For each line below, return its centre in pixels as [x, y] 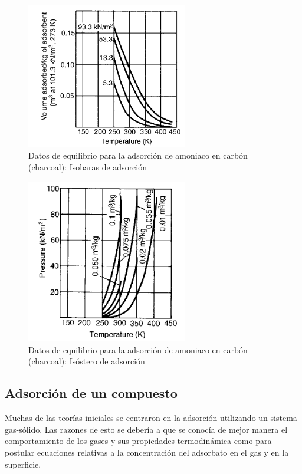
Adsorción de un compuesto [91, 393]
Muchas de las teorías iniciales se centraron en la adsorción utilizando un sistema [151, 418]
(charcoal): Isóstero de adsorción [87, 361]
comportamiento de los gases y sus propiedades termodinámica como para [138, 441]
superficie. [23, 464]
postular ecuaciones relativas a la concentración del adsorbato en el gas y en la [147, 452]
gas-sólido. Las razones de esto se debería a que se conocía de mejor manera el [146, 429]
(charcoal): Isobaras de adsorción [88, 167]
